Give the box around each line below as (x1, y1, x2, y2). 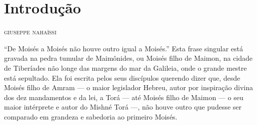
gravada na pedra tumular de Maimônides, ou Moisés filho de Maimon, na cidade (4, 53, 252, 63)
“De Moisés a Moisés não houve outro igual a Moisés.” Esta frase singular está (4, 43, 243, 53)
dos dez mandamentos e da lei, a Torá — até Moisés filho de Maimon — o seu (4, 92, 243, 102)
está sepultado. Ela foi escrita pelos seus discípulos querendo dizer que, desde (4, 72, 240, 83)
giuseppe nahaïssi (4, 26, 56, 37)
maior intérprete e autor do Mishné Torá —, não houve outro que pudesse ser (4, 102, 242, 112)
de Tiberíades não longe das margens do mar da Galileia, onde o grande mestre (4, 62, 247, 73)
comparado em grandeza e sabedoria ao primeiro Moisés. (4, 111, 177, 122)
